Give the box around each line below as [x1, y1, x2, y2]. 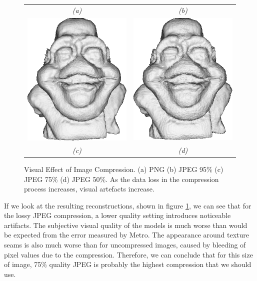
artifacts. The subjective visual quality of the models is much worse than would [4, 219, 247, 230]
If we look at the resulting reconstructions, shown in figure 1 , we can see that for [4, 200, 251, 210]
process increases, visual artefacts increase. [24, 183, 154, 194]
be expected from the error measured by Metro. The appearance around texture [4, 229, 249, 240]
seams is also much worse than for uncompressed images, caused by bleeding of [4, 239, 246, 250]
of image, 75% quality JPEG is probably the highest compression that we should [4, 259, 251, 269]
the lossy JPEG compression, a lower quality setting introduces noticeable [4, 210, 231, 220]
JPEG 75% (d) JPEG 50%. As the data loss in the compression [24, 173, 219, 184]
